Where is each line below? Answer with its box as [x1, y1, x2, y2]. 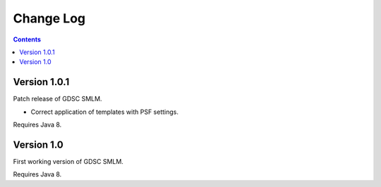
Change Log [13, 11, 86, 26]
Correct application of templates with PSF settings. [30, 108, 179, 116]
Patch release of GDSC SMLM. [13, 95, 102, 103]
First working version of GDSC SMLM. [13, 157, 123, 165]
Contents [13, 35, 42, 44]
